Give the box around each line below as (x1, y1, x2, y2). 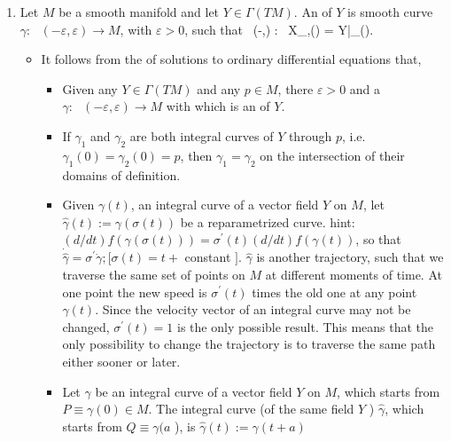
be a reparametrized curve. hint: (180, 212, 355, 231)
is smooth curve (347, 3, 433, 20)
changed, (62, 317, 110, 335)
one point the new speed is (62, 282, 207, 301)
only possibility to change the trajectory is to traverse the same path (62, 335, 436, 353)
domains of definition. (62, 165, 181, 184)
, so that (355, 230, 401, 249)
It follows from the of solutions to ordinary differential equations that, (41, 50, 422, 68)
